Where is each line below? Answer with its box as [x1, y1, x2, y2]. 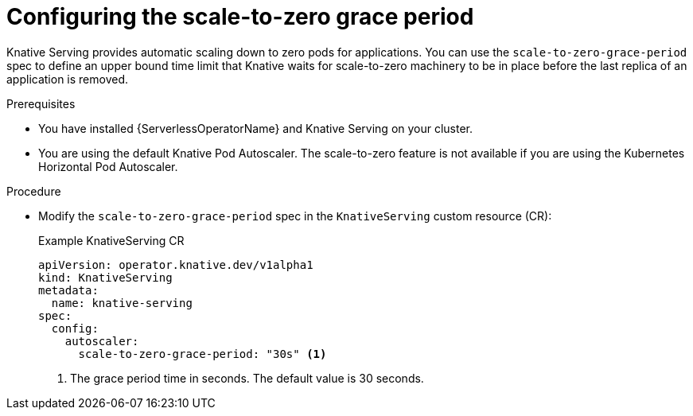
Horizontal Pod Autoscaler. [38, 159, 178, 173]
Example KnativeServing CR [38, 233, 185, 247]
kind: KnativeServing [38, 270, 173, 284]
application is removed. [6, 72, 129, 86]
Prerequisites [6, 96, 76, 111]
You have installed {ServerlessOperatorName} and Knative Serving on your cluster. [38, 121, 473, 135]
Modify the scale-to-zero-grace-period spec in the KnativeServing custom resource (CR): [38, 208, 552, 223]
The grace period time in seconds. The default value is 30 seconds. [70, 371, 424, 385]
